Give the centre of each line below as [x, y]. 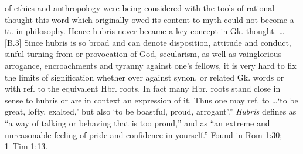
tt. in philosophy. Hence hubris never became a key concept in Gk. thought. [141, 31]
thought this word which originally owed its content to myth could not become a [149, 19]
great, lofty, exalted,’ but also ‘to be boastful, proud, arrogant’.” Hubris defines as [151, 111]
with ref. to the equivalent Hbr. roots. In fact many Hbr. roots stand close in [143, 88]
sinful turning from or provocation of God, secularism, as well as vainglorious [143, 54]
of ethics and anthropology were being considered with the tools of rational [140, 8]
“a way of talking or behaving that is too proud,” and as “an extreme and [137, 123]
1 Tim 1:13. [26, 146]
